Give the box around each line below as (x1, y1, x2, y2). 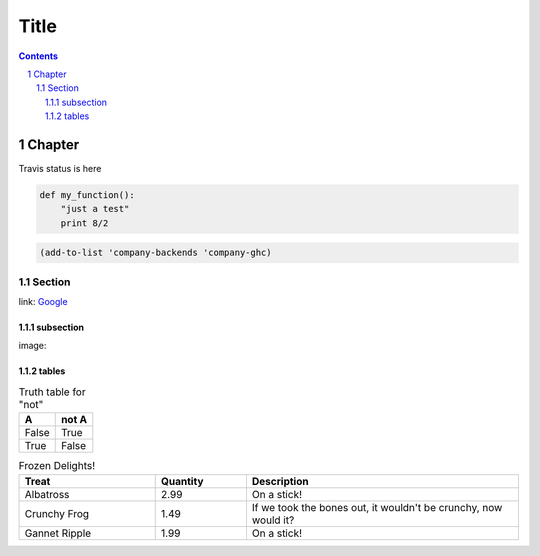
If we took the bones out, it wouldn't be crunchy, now (251, 500, 503, 514)
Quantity (160, 474, 204, 488)
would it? (251, 513, 295, 527)
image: (18, 340, 47, 352)
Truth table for (18, 385, 86, 399)
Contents (18, 50, 59, 62)
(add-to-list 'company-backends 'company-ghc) (39, 247, 272, 259)
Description (251, 474, 309, 488)
